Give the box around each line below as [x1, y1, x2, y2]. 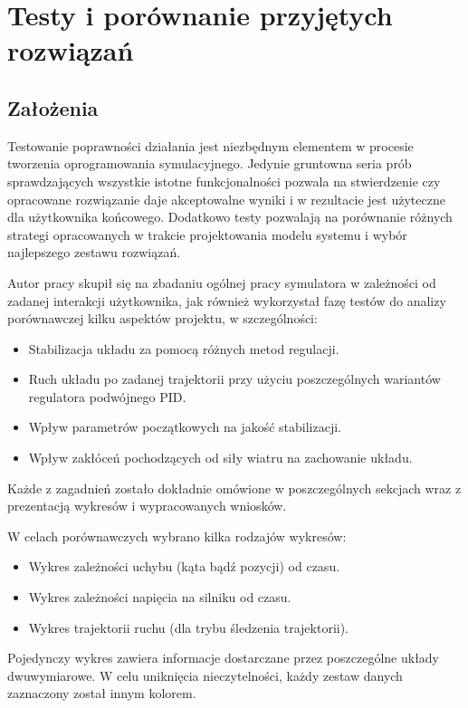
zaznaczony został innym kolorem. [7, 684, 196, 703]
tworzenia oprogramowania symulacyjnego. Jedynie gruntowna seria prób [7, 154, 412, 173]
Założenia [7, 93, 99, 121]
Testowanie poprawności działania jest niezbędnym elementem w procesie [7, 136, 414, 155]
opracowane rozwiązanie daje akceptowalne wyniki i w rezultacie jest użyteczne [7, 189, 445, 208]
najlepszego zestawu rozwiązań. [7, 243, 181, 262]
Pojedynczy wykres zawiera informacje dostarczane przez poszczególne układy [7, 648, 440, 667]
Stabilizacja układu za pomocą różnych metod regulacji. [28, 339, 339, 358]
